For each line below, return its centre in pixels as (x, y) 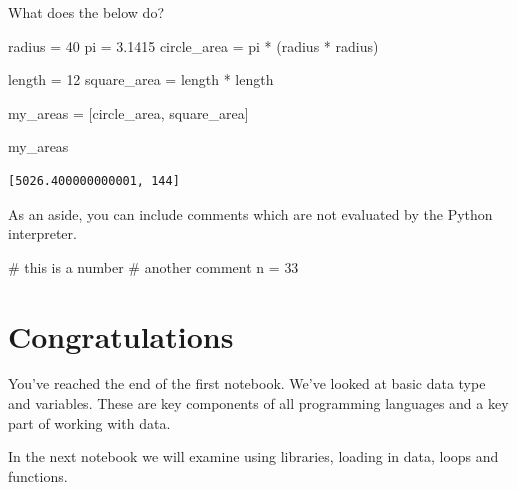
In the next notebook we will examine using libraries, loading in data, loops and (253, 456)
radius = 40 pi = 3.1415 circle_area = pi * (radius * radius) (193, 45)
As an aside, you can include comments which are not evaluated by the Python (250, 213)
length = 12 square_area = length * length (141, 79)
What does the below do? (86, 12)
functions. (38, 475)
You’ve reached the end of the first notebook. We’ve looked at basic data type (247, 383)
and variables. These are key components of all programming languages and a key (258, 403)
